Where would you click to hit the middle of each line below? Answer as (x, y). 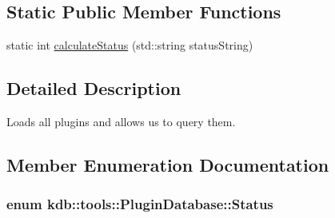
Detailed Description (94, 88)
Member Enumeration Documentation (168, 164)
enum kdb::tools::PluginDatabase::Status (140, 204)
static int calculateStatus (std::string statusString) (130, 45)
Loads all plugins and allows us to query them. (121, 121)
